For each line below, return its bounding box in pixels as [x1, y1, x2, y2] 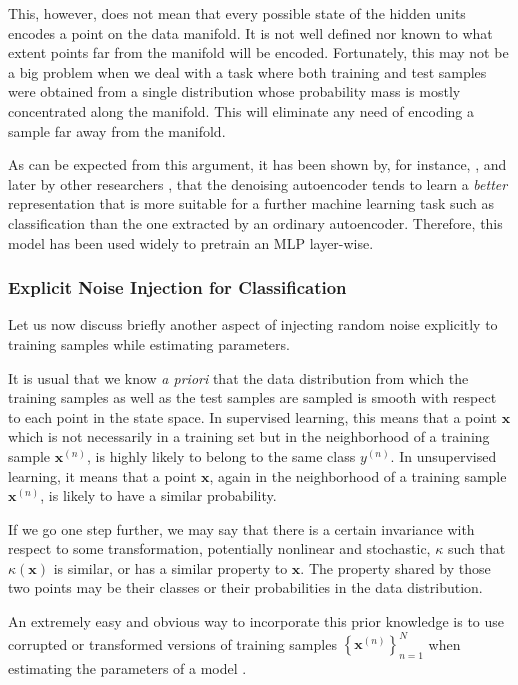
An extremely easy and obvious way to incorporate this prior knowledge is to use [8, 611, 505, 632]
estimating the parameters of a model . [8, 657, 247, 678]
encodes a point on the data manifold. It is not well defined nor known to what [8, 22, 493, 43]
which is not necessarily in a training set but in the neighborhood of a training [8, 426, 490, 447]
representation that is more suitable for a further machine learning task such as [8, 193, 495, 214]
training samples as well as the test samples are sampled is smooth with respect [8, 387, 497, 408]
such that [447, 538, 506, 559]
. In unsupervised [390, 445, 497, 466]
